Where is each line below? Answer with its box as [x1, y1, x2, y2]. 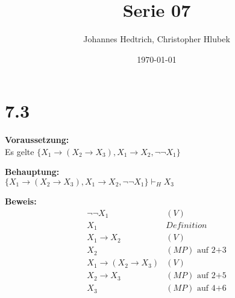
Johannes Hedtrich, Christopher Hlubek [83, 33, 230, 45]
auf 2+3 [197, 246, 227, 255]
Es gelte [5, 145, 34, 157]
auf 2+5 [197, 271, 227, 281]
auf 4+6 [197, 284, 227, 293]
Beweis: [5, 195, 37, 208]
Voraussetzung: [5, 133, 69, 146]
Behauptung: [5, 165, 60, 178]
